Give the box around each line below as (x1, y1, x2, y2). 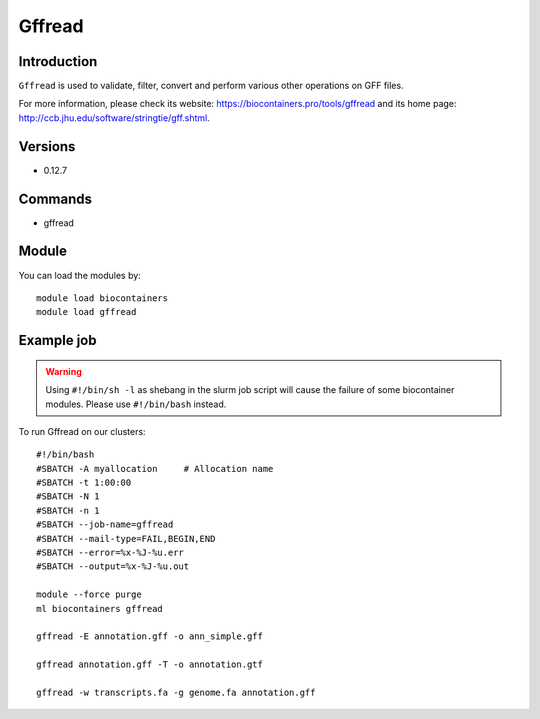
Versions (18, 138, 76, 155)
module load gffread (36, 306, 137, 318)
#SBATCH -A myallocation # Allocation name (36, 463, 274, 474)
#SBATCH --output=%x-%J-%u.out (36, 561, 190, 572)
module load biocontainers (36, 292, 169, 304)
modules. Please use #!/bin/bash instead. (45, 398, 227, 410)
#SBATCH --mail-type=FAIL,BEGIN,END (36, 533, 216, 544)
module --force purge (36, 589, 142, 600)
